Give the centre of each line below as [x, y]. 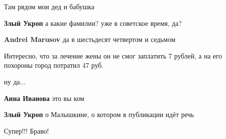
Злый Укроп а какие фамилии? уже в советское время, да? [93, 23]
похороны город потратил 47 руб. [54, 65]
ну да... [15, 81]
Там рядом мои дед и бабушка [49, 6]
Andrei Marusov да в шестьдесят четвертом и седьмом [90, 39]
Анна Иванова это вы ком [44, 98]
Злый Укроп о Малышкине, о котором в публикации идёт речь [99, 114]
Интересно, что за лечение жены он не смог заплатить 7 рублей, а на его [113, 55]
